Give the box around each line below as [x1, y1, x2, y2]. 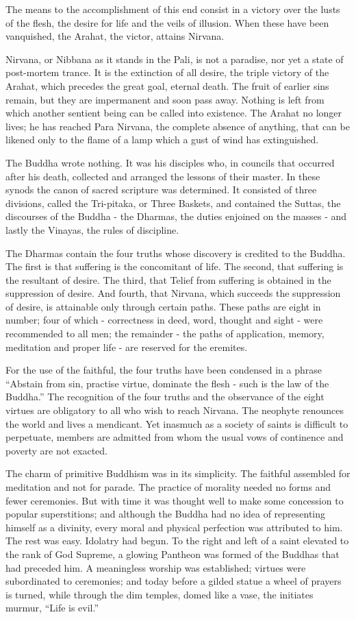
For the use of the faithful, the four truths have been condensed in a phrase [5, 363, 322, 377]
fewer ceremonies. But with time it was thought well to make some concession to [5, 493, 344, 507]
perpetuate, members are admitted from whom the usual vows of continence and [5, 430, 344, 444]
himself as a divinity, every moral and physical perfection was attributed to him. [5, 520, 343, 534]
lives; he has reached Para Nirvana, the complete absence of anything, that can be [5, 119, 350, 133]
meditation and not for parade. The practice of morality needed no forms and [5, 480, 331, 494]
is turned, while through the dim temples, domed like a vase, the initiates [5, 587, 314, 601]
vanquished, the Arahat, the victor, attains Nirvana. [5, 29, 225, 43]
